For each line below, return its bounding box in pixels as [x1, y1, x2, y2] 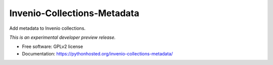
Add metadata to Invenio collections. [9, 25, 86, 31]
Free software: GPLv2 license [22, 43, 83, 50]
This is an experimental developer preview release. [9, 34, 116, 40]
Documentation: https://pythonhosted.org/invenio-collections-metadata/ [22, 50, 173, 56]
